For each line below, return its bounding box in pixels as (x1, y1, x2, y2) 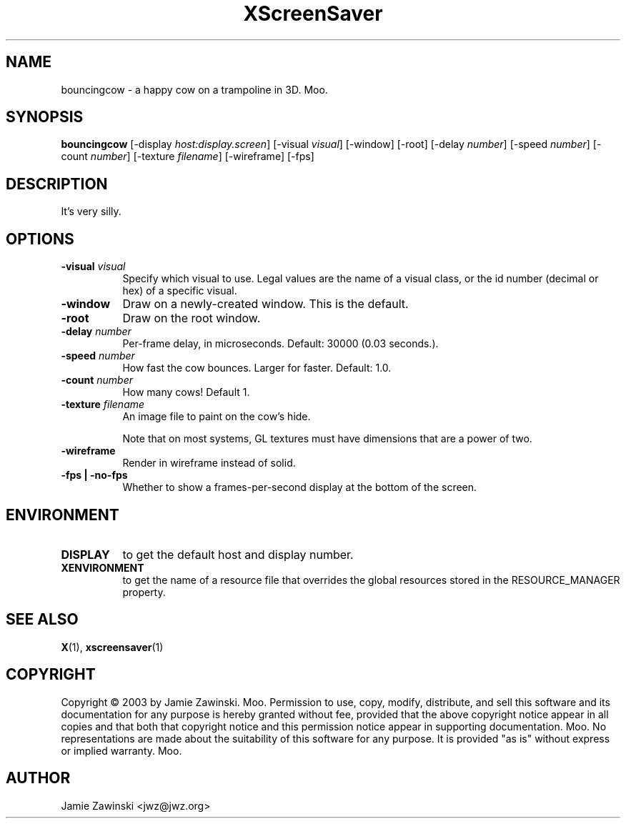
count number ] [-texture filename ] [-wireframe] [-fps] (61, 150, 314, 163)
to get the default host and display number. (122, 547, 354, 562)
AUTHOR (6, 769, 71, 788)
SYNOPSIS (6, 108, 84, 126)
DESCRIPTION (6, 174, 108, 193)
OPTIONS (6, 229, 74, 248)
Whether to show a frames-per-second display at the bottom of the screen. (122, 481, 477, 494)
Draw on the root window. (122, 311, 261, 326)
